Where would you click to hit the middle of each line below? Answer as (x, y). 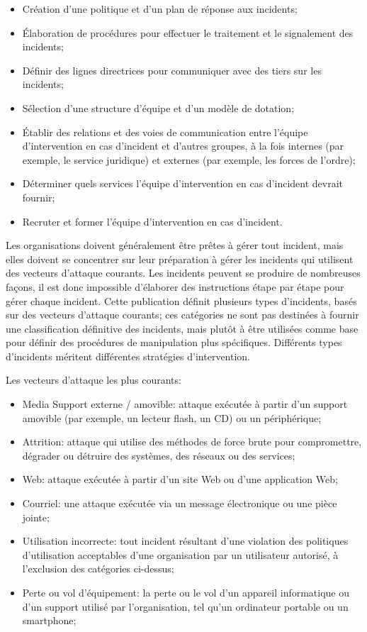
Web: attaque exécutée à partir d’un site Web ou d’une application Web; (180, 479)
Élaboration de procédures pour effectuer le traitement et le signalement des (188, 32)
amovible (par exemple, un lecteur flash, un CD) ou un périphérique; (172, 417)
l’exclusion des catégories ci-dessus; (98, 569)
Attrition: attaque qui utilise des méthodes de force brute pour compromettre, (192, 442)
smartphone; (49, 620)
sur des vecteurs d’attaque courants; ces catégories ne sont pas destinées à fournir (182, 315)
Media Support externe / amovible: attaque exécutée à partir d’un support (185, 404)
